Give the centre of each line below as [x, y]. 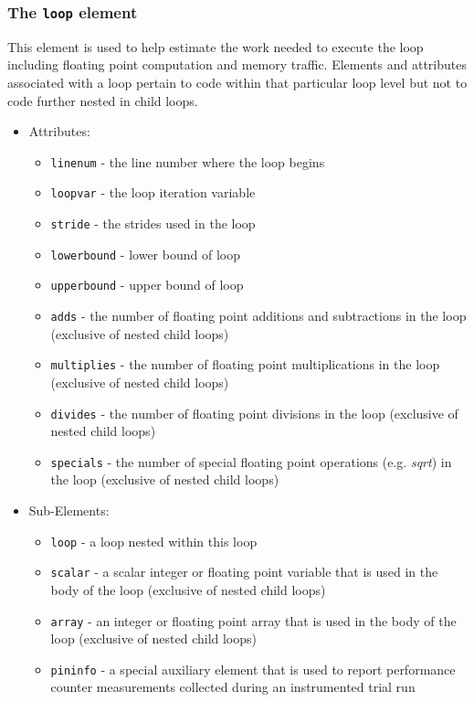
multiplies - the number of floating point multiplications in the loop [245, 364]
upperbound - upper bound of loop [147, 285]
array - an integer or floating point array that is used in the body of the [253, 620]
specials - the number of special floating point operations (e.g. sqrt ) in [251, 461]
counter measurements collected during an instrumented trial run [233, 687]
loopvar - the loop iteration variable [153, 192]
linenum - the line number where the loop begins [188, 161]
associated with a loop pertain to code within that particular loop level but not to [237, 82]
